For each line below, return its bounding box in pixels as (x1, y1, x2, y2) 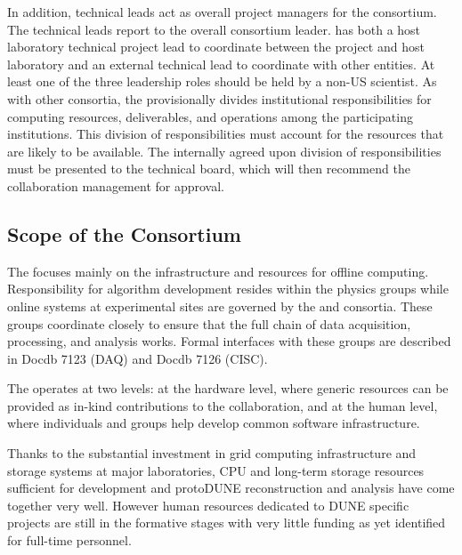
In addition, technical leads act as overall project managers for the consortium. (7, 3, 437, 20)
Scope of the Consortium (7, 220, 241, 247)
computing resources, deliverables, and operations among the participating (7, 107, 413, 125)
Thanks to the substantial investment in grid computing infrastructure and (7, 444, 417, 462)
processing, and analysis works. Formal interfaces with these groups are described (7, 332, 451, 350)
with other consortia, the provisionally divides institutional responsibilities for (7, 89, 432, 108)
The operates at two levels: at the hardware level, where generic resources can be (7, 379, 449, 398)
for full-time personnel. (7, 531, 132, 550)
